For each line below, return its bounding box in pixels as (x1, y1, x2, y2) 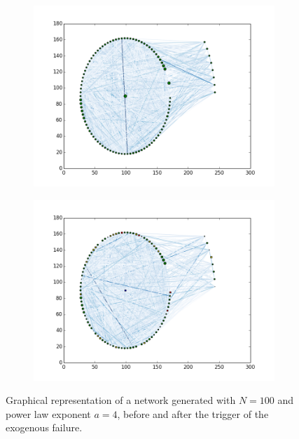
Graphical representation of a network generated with (6, 393, 236, 407)
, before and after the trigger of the (117, 406, 269, 421)
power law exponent (6, 406, 91, 421)
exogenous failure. (6, 420, 83, 435)
